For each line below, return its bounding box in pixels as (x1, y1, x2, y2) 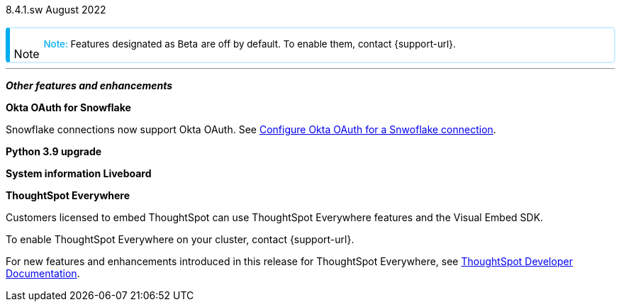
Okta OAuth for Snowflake (6, 101, 131, 113)
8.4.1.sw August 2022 (6, 4, 106, 16)
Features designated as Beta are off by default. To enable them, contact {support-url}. (70, 38, 456, 50)
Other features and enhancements (6, 79, 173, 91)
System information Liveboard (6, 167, 152, 179)
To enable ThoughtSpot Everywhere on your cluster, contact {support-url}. (6, 233, 354, 245)
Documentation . (6, 267, 80, 279)
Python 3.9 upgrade (6, 145, 102, 157)
